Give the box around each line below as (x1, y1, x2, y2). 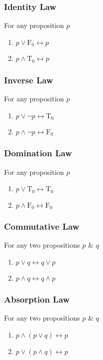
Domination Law (4, 147, 72, 159)
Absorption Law (4, 293, 70, 305)
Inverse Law (4, 73, 53, 86)
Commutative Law (4, 220, 80, 233)
